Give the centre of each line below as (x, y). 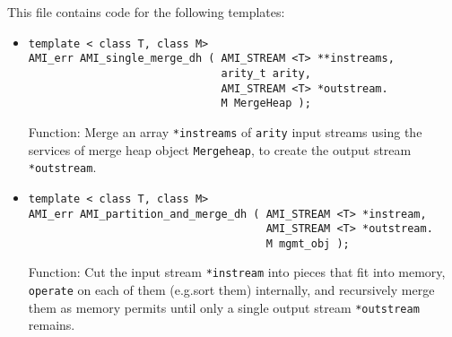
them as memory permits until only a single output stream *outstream (224, 307)
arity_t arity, (266, 73)
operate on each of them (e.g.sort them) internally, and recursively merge (231, 290)
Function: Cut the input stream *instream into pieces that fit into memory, (237, 272)
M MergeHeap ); (266, 104)
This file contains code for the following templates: (146, 12)
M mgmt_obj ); (308, 243)
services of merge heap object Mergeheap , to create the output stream (220, 149)
